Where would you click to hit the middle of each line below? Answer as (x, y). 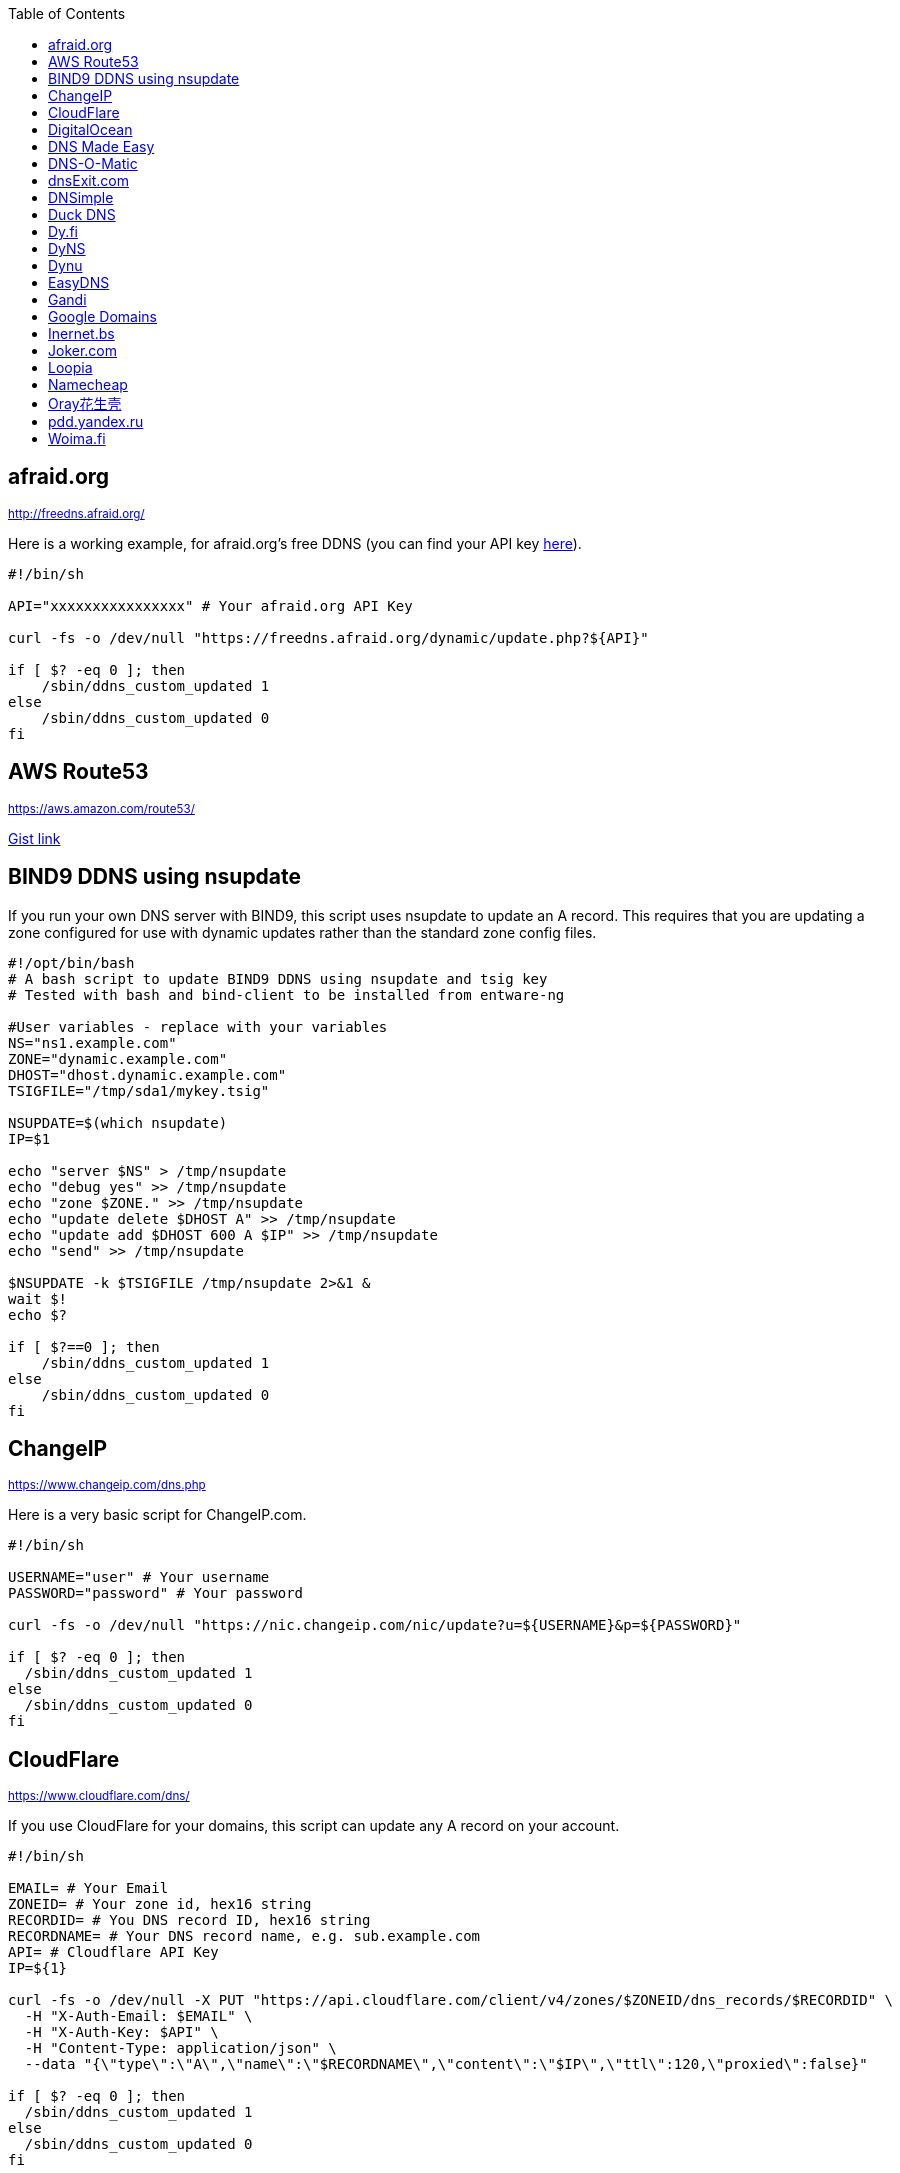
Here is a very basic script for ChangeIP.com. (157, 1515)
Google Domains (102, 316)
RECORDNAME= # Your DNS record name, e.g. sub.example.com (244, 1936)
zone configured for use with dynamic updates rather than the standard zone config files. (302, 932)
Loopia (70, 367)
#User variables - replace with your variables (198, 1026)
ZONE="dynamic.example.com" (118, 1058)
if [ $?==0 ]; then (84, 1346)
